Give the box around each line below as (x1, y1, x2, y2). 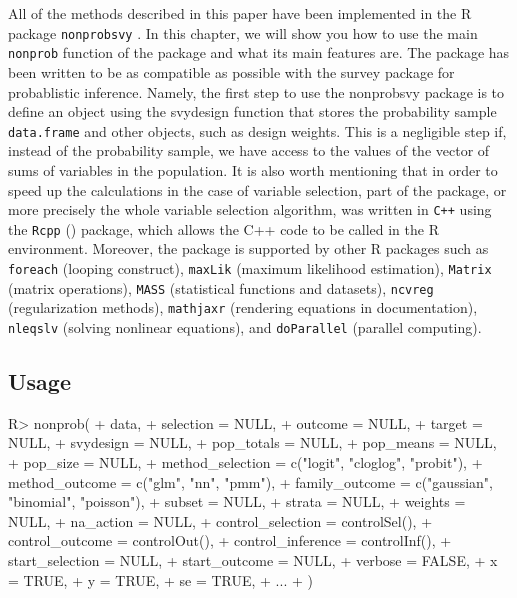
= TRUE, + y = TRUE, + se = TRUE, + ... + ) (8, 569, 313, 590)
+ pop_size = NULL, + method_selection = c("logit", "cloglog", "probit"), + (8, 452, 483, 473)
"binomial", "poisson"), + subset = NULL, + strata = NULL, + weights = (8, 491, 466, 512)
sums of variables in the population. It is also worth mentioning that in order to (8, 159, 498, 180)
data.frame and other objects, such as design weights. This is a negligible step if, (8, 120, 507, 141)
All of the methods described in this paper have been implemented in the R (8, 3, 472, 23)
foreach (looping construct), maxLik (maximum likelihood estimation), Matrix (8, 258, 492, 279)
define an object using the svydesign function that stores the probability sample (8, 101, 497, 122)
